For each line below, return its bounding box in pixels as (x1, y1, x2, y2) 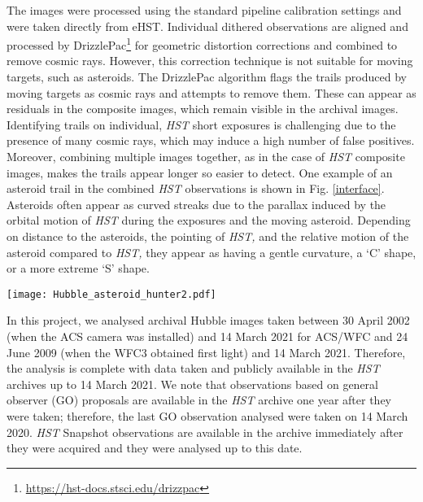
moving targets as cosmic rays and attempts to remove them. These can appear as (7, 84, 416, 101)
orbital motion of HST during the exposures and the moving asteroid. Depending (7, 212, 411, 229)
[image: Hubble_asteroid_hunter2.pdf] (7, 288, 216, 300)
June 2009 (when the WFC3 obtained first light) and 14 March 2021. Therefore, (7, 343, 406, 360)
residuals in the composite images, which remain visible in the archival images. (7, 100, 399, 117)
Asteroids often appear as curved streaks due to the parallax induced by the (7, 195, 386, 212)
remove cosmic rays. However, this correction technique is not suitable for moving (7, 52, 413, 69)
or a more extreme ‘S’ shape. (7, 260, 150, 277)
